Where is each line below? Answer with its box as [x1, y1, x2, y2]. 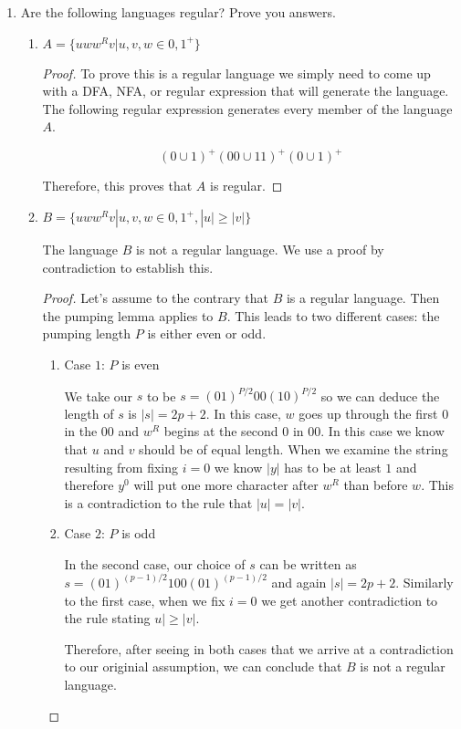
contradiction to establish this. [42, 257, 214, 276]
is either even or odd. [147, 324, 267, 343]
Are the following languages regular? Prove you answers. [20, 3, 336, 21]
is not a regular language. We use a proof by [136, 240, 384, 259]
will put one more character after [133, 475, 319, 495]
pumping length [42, 324, 131, 343]
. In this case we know [320, 422, 445, 441]
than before [343, 475, 408, 495]
